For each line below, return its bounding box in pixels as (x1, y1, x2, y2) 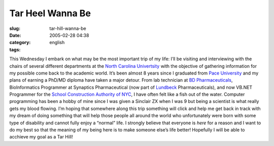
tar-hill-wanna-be (49, 25, 86, 31)
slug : (9, 25, 20, 31)
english (49, 40, 65, 46)
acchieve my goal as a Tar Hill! (9, 134, 73, 140)
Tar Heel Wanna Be (9, 8, 91, 19)
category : (9, 40, 31, 46)
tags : (9, 46, 21, 53)
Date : (9, 32, 21, 38)
